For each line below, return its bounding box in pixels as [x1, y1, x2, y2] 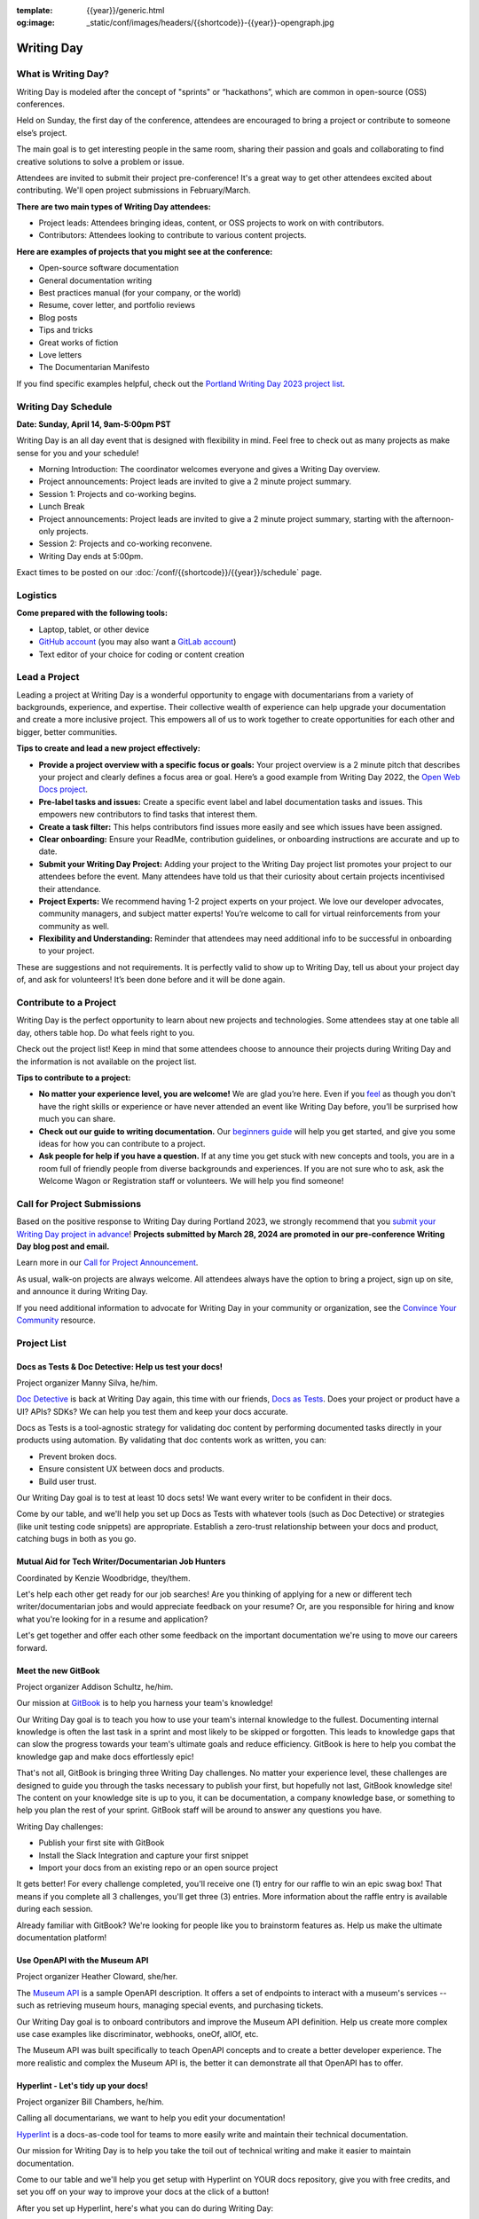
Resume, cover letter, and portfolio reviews [38, 300, 195, 311]
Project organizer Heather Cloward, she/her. [16, 1971, 178, 1982]
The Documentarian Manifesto [38, 362, 150, 373]
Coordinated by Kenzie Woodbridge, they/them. [16, 1572, 191, 1583]
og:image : [16, 18, 55, 28]
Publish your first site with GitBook [38, 1837, 165, 1848]
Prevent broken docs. [38, 1451, 117, 1462]
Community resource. [16, 1315, 97, 1325]
